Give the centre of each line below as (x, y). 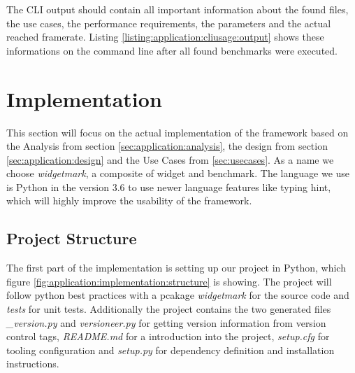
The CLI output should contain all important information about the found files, (177, 9)
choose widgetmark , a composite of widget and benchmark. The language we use (178, 173)
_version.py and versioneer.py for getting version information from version (166, 322)
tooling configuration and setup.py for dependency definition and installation (171, 350)
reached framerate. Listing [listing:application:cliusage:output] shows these (165, 37)
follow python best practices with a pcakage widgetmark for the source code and (178, 295)
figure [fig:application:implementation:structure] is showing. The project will (169, 281)
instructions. (33, 364)
